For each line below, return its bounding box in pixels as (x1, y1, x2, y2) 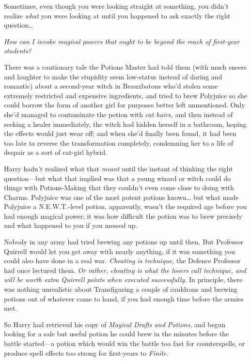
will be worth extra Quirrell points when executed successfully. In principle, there (4, 274, 243, 285)
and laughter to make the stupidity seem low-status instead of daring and (4, 71, 222, 81)
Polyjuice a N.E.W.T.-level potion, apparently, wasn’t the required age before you (4, 201, 247, 211)
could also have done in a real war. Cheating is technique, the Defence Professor (4, 256, 241, 266)
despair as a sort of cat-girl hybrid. (4, 147, 108, 157)
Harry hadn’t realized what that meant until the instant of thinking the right (4, 163, 233, 173)
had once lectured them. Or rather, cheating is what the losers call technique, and (4, 265, 246, 275)
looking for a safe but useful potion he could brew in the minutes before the (4, 329, 229, 339)
